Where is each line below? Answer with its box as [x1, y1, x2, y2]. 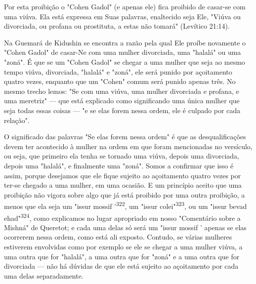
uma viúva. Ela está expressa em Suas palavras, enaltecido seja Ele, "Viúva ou [4, 11, 241, 21]
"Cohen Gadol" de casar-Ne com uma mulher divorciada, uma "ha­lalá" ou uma [4, 47, 241, 57]
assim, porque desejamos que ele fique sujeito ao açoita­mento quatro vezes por [4, 170, 241, 180]
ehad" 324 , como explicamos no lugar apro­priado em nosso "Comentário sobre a [4, 211, 241, 223]
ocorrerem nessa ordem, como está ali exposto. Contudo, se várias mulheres [4, 232, 232, 242]
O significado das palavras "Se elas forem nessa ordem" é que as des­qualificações [4, 131, 246, 142]
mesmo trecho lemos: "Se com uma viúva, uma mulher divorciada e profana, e [4, 85, 239, 96]
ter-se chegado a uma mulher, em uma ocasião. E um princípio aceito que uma [4, 180, 242, 190]
